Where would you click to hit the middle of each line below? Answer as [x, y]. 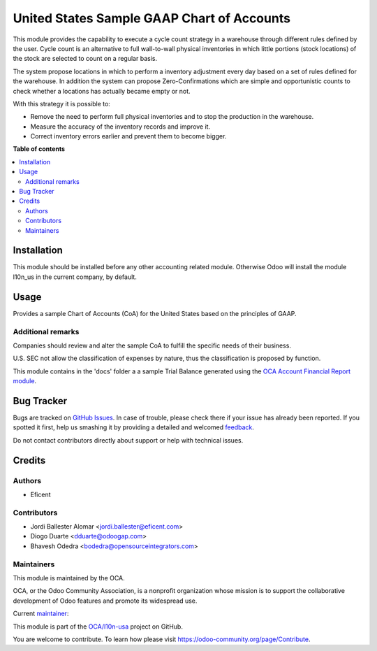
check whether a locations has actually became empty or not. [102, 91]
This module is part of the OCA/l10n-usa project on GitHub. [98, 627]
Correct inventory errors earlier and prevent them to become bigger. [128, 136]
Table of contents [39, 149]
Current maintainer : [41, 614]
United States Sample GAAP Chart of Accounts [152, 18]
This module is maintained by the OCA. [69, 578]
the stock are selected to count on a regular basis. [85, 59]
